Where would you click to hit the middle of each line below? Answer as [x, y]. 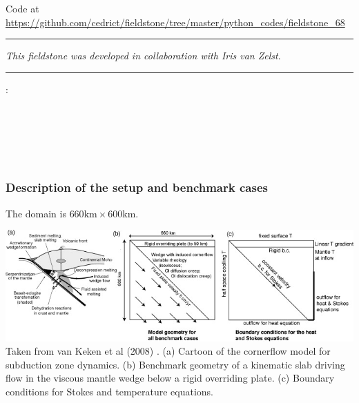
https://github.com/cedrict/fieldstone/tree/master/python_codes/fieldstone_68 [175, 22]
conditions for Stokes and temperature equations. [109, 391]
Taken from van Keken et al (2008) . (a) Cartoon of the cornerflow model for [168, 351]
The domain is [36, 213]
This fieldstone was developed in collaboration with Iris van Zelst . [143, 56]
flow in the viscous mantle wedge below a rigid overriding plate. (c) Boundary [170, 378]
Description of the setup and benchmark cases [137, 187]
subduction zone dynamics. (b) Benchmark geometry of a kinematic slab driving [175, 364]
